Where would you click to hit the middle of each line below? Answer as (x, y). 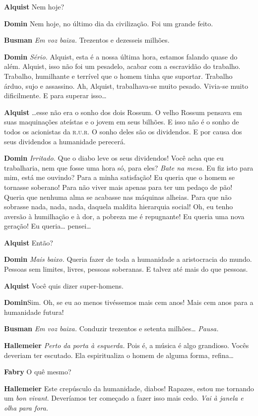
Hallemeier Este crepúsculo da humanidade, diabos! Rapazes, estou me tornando (129, 388)
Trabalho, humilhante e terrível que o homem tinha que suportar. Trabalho (118, 76)
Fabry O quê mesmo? (38, 372)
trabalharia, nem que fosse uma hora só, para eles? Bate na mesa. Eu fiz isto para (129, 167)
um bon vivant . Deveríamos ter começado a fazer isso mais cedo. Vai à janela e (124, 398)
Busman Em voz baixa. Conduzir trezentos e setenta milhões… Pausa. (111, 328)
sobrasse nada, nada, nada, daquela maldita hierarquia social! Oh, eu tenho (119, 207)
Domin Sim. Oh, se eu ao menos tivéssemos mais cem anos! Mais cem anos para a (129, 302)
